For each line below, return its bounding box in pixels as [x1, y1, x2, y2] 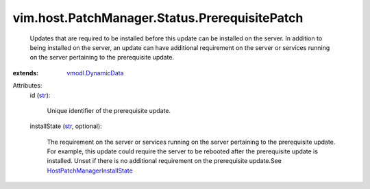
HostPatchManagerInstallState [47, 166, 133, 175]
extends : [12, 68, 39, 77]
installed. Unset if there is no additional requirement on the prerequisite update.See [47, 157, 282, 165]
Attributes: [12, 81, 42, 90]
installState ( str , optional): [29, 122, 102, 130]
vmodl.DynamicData [66, 68, 124, 77]
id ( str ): [29, 91, 51, 99]
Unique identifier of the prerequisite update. [47, 106, 171, 114]
